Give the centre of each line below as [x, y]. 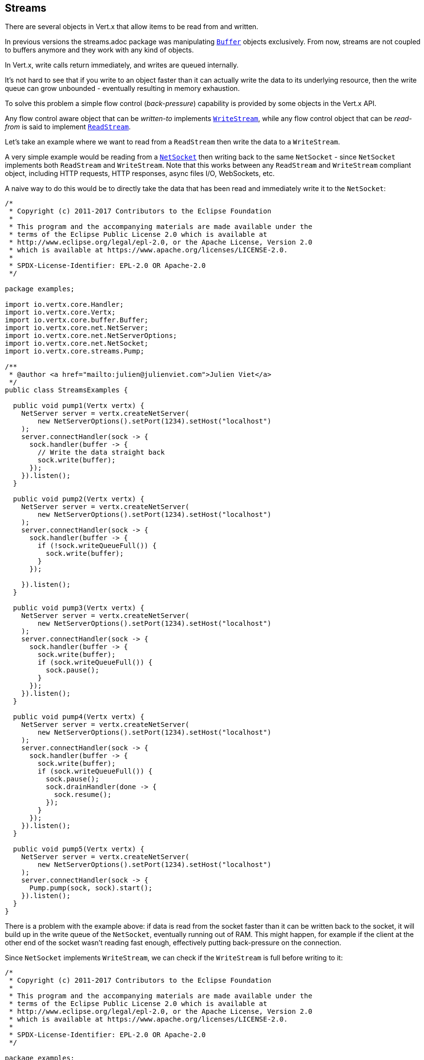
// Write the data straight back [101, 452]
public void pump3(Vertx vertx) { [79, 608]
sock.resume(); [83, 795]
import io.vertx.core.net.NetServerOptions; [91, 336]
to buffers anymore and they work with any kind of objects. [99, 50]
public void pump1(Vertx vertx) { [79, 406]
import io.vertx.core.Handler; [64, 305]
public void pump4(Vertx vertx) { [79, 717]
